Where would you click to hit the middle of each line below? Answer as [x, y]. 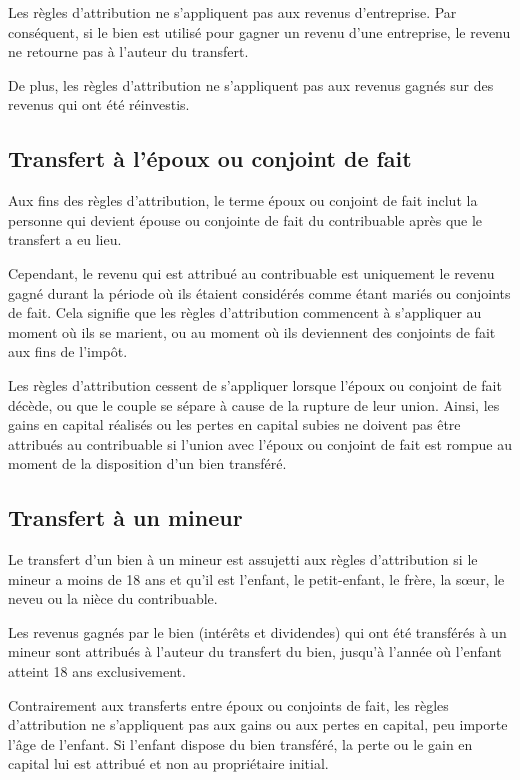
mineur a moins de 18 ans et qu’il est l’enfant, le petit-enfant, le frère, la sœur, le [256, 578]
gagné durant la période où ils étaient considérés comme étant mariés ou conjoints [259, 292]
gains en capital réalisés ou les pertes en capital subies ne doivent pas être [234, 424]
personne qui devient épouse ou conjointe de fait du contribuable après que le [245, 219]
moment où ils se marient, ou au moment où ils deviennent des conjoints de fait [252, 331]
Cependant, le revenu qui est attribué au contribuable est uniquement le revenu [251, 272]
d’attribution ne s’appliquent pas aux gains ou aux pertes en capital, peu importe [258, 724]
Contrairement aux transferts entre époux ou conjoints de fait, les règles [228, 704]
